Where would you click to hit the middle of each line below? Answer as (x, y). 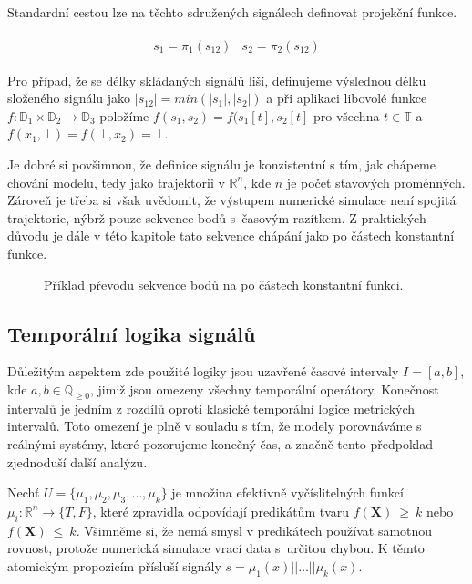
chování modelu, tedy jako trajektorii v (116, 182)
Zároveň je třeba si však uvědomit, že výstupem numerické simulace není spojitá (232, 200)
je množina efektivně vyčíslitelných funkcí (287, 492)
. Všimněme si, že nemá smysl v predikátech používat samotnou (254, 530)
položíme (124, 115)
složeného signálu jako (69, 98)
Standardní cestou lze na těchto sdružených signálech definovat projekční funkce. (232, 12)
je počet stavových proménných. (376, 182)
